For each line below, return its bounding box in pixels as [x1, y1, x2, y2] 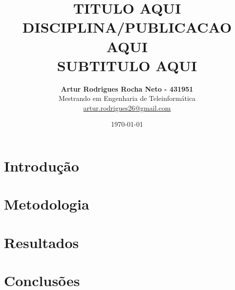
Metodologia [4, 194, 89, 214]
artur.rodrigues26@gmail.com [83, 102, 171, 113]
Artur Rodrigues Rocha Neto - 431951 [61, 83, 193, 94]
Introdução [4, 156, 79, 176]
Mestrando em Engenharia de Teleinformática [58, 93, 195, 103]
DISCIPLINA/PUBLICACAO [22, 17, 232, 37]
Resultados [4, 232, 79, 252]
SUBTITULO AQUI [57, 55, 197, 75]
